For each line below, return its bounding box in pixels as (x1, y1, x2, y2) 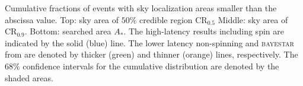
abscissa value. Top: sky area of (5, 13, 119, 26)
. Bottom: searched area (24, 25, 111, 37)
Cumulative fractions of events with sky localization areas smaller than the (5, 2, 277, 14)
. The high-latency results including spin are (123, 25, 284, 37)
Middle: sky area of (218, 13, 288, 26)
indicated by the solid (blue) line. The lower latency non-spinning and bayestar (5, 36, 294, 49)
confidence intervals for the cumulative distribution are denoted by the (23, 59, 279, 72)
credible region (139, 13, 193, 26)
